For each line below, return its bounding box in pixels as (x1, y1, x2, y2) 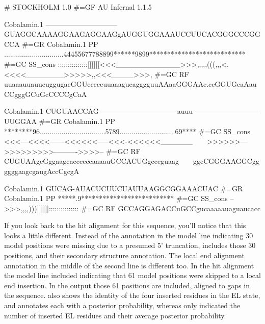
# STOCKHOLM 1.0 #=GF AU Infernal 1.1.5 (4, 2, 152, 12)
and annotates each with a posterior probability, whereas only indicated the (4, 300, 241, 311)
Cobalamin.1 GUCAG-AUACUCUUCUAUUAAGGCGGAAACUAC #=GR (4, 183, 243, 193)
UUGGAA (4, 115, 37, 126)
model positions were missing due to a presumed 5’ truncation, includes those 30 (4, 240, 256, 251)
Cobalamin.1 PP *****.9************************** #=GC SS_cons (4, 193, 228, 204)
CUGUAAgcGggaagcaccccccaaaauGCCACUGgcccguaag (4, 156, 179, 166)
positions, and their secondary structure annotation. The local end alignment (4, 250, 245, 261)
